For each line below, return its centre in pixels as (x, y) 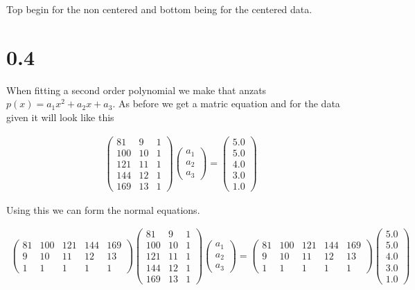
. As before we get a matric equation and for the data (226, 103)
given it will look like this (60, 117)
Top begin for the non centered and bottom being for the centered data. (159, 9)
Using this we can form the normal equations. (103, 209)
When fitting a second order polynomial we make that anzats (136, 90)
